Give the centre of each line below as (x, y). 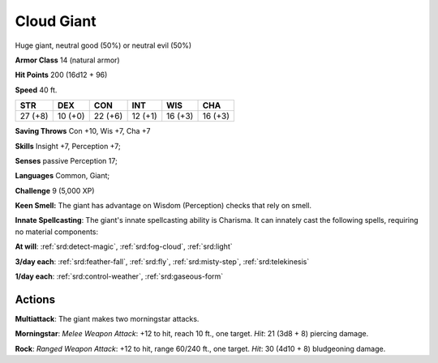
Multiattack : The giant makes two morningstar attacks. (107, 318)
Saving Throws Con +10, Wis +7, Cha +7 (83, 131)
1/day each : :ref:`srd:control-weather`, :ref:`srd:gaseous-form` (119, 276)
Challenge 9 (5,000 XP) (55, 190)
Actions (35, 299)
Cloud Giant (56, 21)
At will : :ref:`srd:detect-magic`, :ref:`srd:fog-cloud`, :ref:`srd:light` (124, 246)
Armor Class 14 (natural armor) (68, 60)
